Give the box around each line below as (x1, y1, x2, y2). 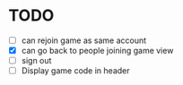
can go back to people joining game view (21, 46, 174, 55)
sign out (21, 55, 52, 66)
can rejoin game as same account (21, 35, 147, 46)
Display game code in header (21, 65, 131, 76)
